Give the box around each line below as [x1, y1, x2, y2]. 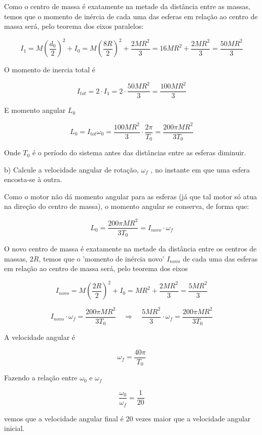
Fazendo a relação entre [4, 372, 78, 383]
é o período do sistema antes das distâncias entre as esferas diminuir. [32, 147, 246, 158]
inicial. [4, 423, 25, 433]
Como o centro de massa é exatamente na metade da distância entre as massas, [4, 1, 250, 11]
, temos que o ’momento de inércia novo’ [39, 253, 165, 264]
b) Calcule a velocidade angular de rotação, [4, 164, 139, 175]
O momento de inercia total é [4, 64, 96, 75]
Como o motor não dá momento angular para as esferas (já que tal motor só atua [4, 191, 257, 201]
